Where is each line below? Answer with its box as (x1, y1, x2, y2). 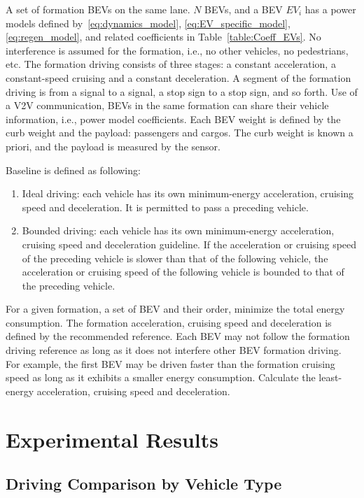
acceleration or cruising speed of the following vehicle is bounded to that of (22, 264, 344, 279)
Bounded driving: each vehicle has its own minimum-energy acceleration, (22, 223, 335, 238)
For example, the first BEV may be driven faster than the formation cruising (6, 356, 335, 371)
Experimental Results (6, 425, 218, 453)
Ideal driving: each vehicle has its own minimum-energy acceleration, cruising (22, 186, 354, 201)
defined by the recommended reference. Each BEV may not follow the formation (6, 329, 350, 343)
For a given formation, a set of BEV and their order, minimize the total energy (6, 301, 345, 316)
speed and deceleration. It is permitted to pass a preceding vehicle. (22, 199, 309, 214)
